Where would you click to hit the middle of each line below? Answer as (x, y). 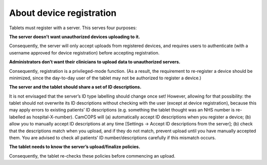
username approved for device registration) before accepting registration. (84, 53)
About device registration (63, 13)
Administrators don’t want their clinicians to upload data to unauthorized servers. (95, 62)
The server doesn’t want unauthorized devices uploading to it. (75, 37)
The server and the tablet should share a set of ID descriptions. (75, 87)
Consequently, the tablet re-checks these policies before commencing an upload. (92, 156)
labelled (17, 117)
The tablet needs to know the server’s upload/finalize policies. (75, 147)
